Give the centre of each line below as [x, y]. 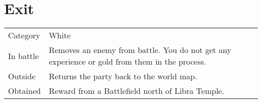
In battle [23, 56]
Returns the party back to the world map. [123, 76]
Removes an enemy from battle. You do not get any [140, 50]
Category [24, 35]
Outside [22, 76]
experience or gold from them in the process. [127, 62]
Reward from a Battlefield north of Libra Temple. [136, 91]
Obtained [24, 91]
